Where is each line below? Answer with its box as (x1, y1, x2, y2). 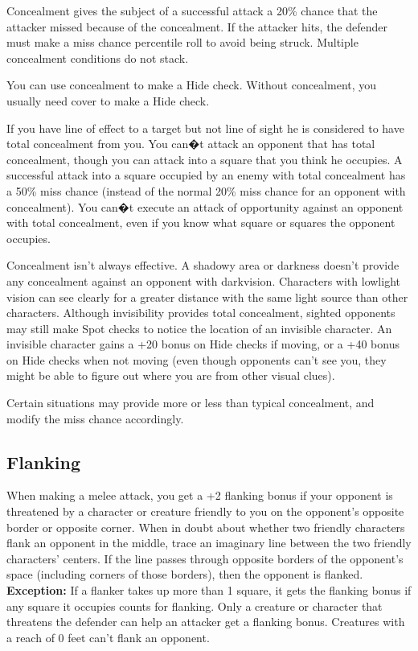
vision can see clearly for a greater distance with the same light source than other (6, 288, 408, 305)
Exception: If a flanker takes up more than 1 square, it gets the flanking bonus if (6, 582, 412, 599)
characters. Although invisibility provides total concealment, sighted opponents (6, 304, 395, 321)
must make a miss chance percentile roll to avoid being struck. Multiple (6, 34, 359, 51)
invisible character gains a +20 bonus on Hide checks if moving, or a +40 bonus (6, 336, 400, 352)
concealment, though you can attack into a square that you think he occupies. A (6, 150, 403, 167)
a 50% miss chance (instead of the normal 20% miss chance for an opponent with (6, 182, 406, 199)
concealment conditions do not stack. (6, 49, 189, 66)
